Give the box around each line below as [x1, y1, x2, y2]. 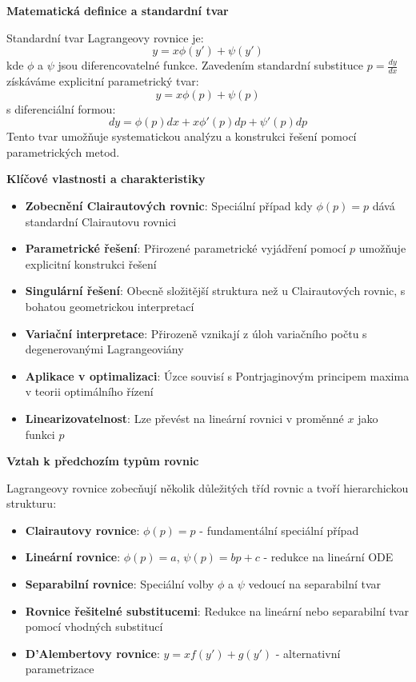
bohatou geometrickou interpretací [25, 297, 194, 314]
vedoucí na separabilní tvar [248, 576, 382, 592]
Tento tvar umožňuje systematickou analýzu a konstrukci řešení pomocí [6, 128, 357, 145]
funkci [25, 425, 55, 442]
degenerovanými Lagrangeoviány [25, 341, 184, 357]
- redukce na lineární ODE [263, 548, 394, 565]
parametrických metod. [6, 143, 120, 160]
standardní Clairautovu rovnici [25, 213, 177, 229]
